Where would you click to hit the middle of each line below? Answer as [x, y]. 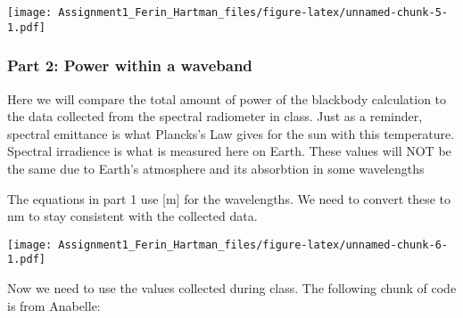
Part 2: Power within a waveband [130, 65]
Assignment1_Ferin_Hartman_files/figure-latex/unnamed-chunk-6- [253, 245]
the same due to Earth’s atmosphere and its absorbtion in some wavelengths [216, 168]
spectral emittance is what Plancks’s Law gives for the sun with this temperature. [231, 133]
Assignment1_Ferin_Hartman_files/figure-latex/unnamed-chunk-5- [253, 12]
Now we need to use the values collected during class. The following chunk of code [232, 288]
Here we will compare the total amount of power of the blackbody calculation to [227, 98]
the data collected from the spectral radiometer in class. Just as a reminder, [215, 116]
